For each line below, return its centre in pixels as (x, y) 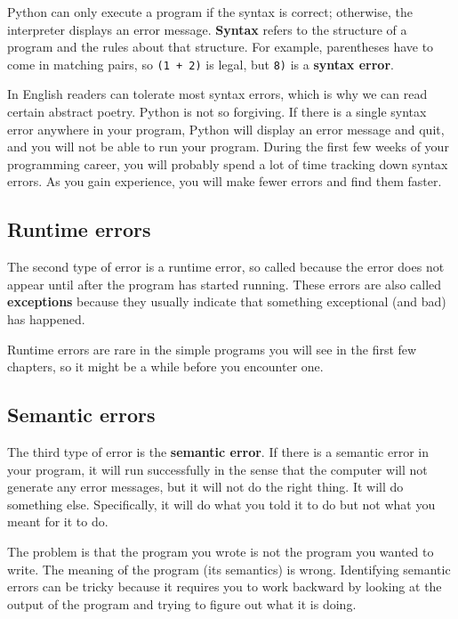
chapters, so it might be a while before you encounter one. (165, 367)
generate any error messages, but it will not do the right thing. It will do (205, 487)
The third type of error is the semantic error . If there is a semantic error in (218, 451)
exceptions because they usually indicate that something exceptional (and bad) (227, 301)
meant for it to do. (58, 521)
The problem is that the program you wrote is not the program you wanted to (221, 551)
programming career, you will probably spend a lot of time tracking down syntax (228, 163)
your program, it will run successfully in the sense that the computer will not (217, 469)
